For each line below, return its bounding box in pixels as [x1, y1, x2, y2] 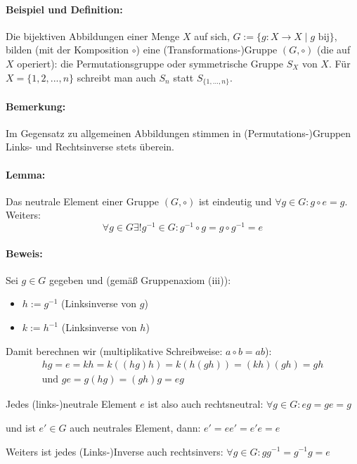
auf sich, [194, 28, 230, 43]
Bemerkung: [6, 98, 66, 113]
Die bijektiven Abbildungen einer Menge [6, 28, 180, 43]
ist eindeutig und [198, 193, 272, 208]
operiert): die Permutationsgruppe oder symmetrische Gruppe [17, 56, 284, 70]
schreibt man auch [77, 70, 156, 84]
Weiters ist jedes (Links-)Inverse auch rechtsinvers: [6, 444, 223, 458]
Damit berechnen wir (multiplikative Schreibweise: [6, 343, 223, 358]
